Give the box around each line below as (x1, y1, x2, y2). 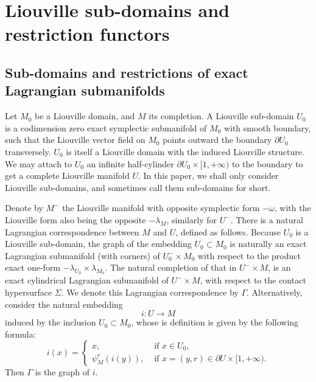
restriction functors (5, 21, 170, 46)
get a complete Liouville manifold (5, 169, 130, 182)
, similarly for (166, 213, 217, 226)
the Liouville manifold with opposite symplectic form (62, 201, 260, 214)
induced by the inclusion (5, 316, 96, 328)
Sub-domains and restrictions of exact (5, 63, 248, 82)
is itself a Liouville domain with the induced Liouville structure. (66, 145, 304, 158)
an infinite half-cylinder (86, 157, 174, 170)
